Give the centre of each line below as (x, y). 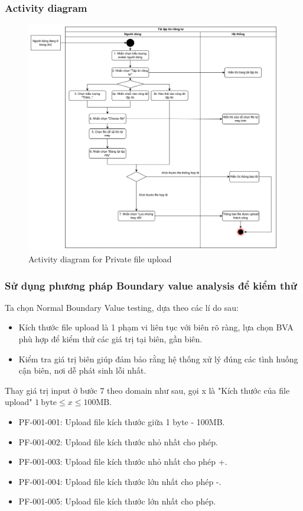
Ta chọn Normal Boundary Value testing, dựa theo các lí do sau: (122, 307)
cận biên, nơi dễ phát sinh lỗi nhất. (82, 370)
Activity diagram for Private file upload (100, 258)
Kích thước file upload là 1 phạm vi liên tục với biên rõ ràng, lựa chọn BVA (156, 327)
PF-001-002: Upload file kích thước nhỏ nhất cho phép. (118, 441)
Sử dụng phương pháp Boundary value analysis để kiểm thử (151, 285)
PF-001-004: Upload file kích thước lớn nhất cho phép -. (120, 481)
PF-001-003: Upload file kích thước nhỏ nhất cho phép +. (123, 462)
